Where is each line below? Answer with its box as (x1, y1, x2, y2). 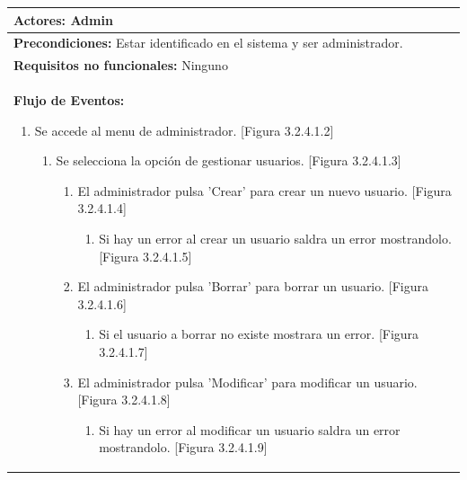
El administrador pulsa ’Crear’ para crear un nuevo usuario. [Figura (77, 181, 452, 200)
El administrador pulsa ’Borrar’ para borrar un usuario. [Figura (77, 277, 429, 296)
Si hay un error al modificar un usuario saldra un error (99, 420, 401, 439)
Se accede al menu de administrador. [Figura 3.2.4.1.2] (34, 120, 334, 139)
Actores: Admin (13, 10, 113, 29)
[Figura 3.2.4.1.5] (99, 246, 192, 265)
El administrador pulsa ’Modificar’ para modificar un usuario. (77, 372, 418, 391)
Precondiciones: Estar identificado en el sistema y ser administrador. (13, 33, 403, 52)
